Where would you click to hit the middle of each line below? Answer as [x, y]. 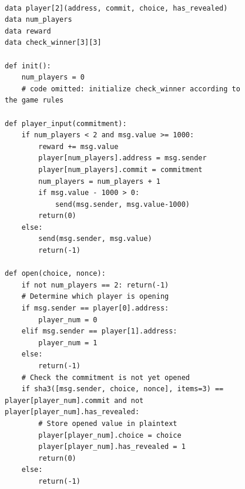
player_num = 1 [68, 343]
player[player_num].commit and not [74, 400]
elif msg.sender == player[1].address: [99, 331]
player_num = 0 [68, 320]
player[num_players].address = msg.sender [122, 158]
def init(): [28, 66]
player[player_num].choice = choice [110, 435]
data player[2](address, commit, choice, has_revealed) [116, 8]
